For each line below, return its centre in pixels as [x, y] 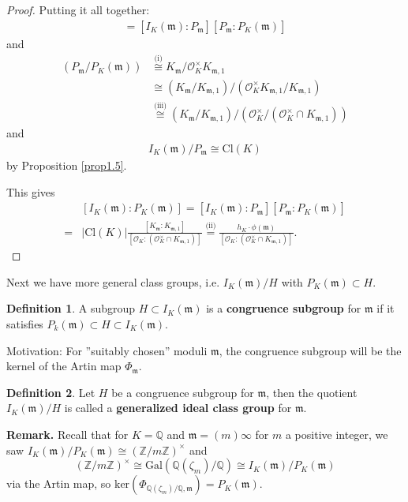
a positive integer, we [337, 434]
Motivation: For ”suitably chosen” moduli [107, 350]
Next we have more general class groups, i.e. [113, 281]
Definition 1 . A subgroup [71, 308]
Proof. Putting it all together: [78, 9]
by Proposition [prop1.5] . [67, 165]
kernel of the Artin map [64, 366]
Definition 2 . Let [51, 392]
